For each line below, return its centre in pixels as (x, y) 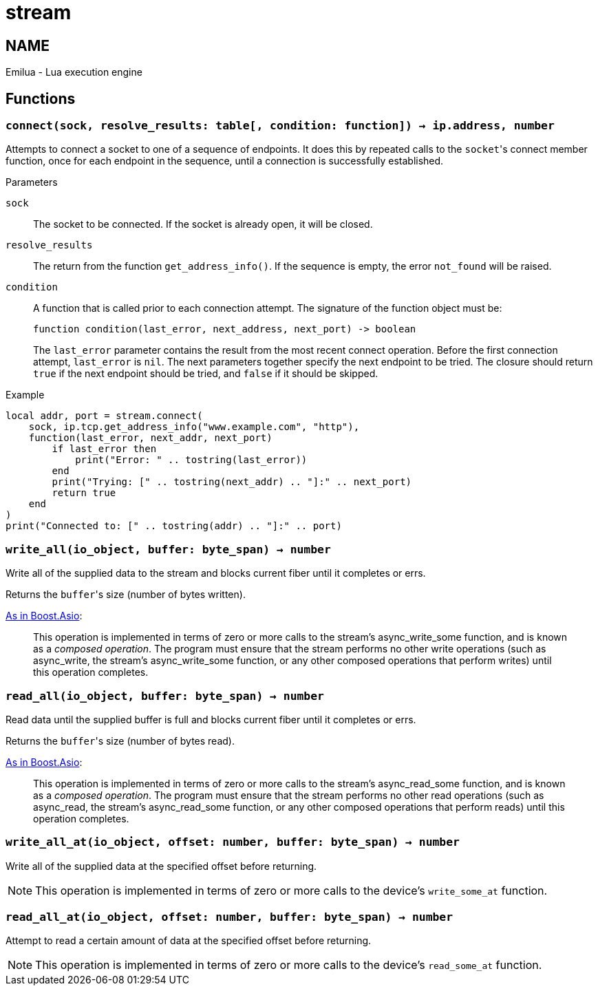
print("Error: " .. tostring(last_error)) (191, 460)
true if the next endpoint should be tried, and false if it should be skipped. (206, 374)
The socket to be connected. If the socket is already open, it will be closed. (203, 224)
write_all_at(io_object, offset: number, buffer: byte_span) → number (233, 842)
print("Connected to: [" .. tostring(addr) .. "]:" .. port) (174, 526)
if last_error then (104, 449)
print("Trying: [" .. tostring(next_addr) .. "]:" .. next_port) (232, 482)
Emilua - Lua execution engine (74, 72)
